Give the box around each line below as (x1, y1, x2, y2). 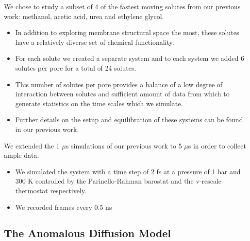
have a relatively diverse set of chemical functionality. (15, 37, 174, 47)
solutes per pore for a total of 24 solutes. (15, 62, 136, 73)
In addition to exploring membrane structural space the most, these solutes (15, 27, 239, 37)
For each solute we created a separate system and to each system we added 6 (15, 53, 245, 63)
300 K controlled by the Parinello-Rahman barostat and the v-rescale (15, 176, 221, 186)
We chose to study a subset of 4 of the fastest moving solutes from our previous (4, 1, 241, 11)
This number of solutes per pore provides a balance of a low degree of (15, 79, 223, 89)
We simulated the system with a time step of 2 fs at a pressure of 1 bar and (15, 166, 241, 176)
